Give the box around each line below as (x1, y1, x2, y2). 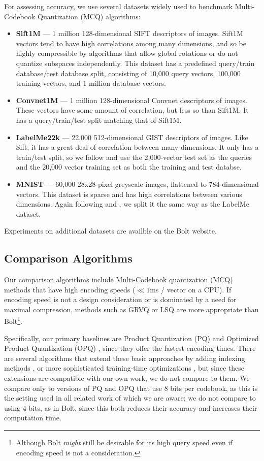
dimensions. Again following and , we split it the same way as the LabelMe (16, 199, 249, 209)
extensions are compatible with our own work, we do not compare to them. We (4, 373, 250, 383)
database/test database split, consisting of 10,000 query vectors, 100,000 (16, 68, 241, 78)
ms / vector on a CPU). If (150, 284, 232, 294)
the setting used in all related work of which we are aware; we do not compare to (4, 392, 256, 403)
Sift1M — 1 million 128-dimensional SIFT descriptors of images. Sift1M (16, 28, 243, 39)
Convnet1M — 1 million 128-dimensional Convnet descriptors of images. (16, 94, 247, 105)
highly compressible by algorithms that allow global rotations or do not (16, 48, 238, 58)
